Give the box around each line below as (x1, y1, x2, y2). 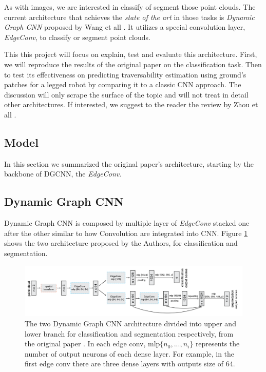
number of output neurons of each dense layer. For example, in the (25, 348, 235, 359)
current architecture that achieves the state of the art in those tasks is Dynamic (4, 11, 255, 22)
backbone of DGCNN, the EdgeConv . (4, 168, 122, 179)
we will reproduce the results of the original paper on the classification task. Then (4, 58, 262, 69)
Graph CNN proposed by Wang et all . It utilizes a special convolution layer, (4, 22, 245, 32)
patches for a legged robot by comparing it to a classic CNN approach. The (4, 79, 241, 90)
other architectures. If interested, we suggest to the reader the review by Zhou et (4, 99, 258, 110)
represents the (195, 338, 240, 349)
